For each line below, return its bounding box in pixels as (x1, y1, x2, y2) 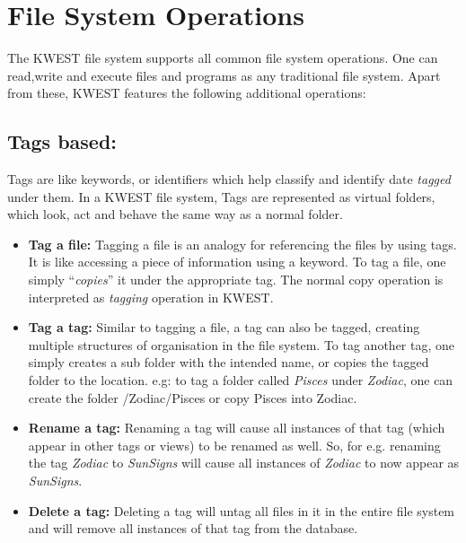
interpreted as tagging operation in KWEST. (28, 287, 274, 306)
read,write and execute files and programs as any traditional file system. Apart (7, 66, 441, 84)
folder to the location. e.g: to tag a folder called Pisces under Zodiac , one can (28, 371, 453, 390)
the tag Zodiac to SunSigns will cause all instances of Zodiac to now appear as (28, 453, 460, 472)
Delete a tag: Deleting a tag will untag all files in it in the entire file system (28, 501, 455, 520)
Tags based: (7, 127, 118, 155)
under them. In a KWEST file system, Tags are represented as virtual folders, (7, 187, 435, 206)
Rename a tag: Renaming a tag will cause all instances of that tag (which (28, 418, 445, 437)
